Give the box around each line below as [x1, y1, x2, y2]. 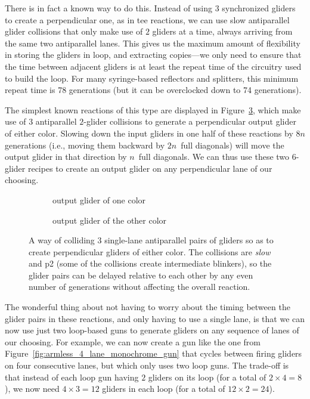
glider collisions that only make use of [5, 25, 143, 38]
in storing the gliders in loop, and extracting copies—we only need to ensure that [5, 48, 302, 61]
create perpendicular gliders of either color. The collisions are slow [29, 245, 271, 258]
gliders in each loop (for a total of [102, 382, 225, 395]
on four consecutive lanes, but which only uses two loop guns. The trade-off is [5, 359, 289, 372]
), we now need [5, 382, 60, 395]
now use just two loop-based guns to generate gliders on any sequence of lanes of [5, 324, 299, 336]
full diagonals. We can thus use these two [138, 150, 290, 163]
